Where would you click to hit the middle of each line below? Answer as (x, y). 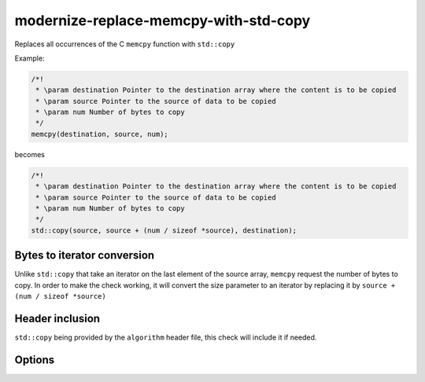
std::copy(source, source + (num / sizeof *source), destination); (164, 230)
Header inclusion (57, 318)
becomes (30, 154)
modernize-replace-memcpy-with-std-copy (163, 20)
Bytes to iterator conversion (85, 255)
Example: (30, 58)
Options (35, 360)
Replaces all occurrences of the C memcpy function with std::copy (125, 44)
